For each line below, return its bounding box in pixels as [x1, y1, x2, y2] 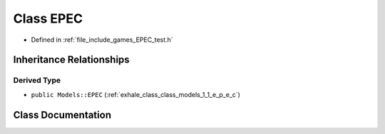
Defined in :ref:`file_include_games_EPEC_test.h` [31, 35, 174, 44]
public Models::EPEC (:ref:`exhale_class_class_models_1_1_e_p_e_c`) [31, 90, 240, 99]
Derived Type [13, 75, 61, 85]
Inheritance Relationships [13, 54, 130, 66]
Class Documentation [13, 108, 112, 121]
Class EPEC [13, 11, 83, 26]
